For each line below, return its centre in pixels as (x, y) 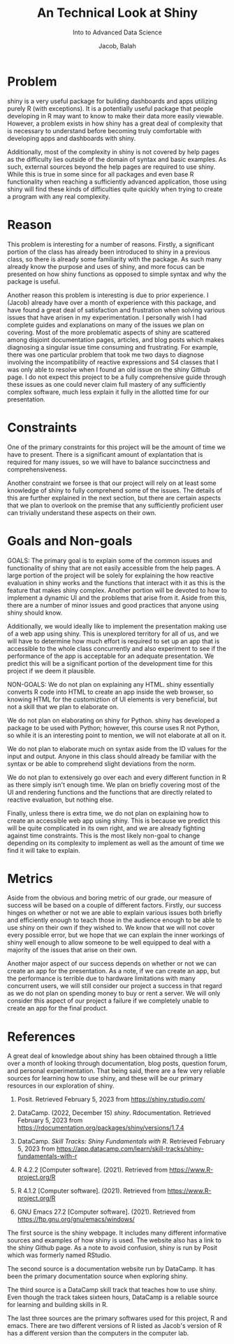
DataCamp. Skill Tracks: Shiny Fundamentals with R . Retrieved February (121, 1141)
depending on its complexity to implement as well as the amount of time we (116, 843)
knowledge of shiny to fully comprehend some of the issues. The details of (115, 490)
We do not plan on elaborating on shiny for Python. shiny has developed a (114, 720)
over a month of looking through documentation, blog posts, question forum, (117, 1064)
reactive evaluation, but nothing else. (60, 800)
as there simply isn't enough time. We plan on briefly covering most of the (114, 784)
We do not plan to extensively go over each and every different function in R (117, 777)
